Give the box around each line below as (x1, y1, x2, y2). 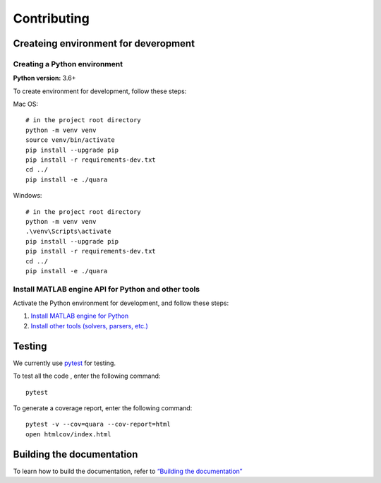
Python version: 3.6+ (13, 74, 76, 83)
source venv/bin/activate (25, 136, 116, 144)
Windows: (13, 191, 42, 200)
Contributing (13, 11, 90, 26)
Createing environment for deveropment (13, 37, 195, 49)
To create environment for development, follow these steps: (13, 87, 187, 95)
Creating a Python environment (13, 59, 123, 68)
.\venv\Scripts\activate (25, 227, 111, 236)
